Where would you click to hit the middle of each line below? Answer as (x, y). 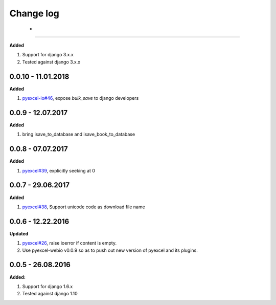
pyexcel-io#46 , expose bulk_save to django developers (80, 98)
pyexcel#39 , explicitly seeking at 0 (59, 170)
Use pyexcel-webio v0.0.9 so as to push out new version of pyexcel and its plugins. (110, 250)
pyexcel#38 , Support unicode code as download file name (84, 207)
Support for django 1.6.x (48, 286)
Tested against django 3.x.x (51, 62)
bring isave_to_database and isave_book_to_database (79, 134)
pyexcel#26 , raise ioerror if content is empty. (70, 243)
